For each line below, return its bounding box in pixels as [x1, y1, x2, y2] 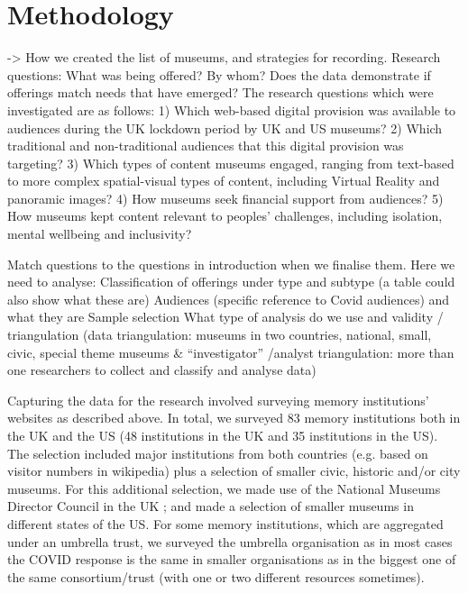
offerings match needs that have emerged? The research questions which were [7, 83, 434, 102]
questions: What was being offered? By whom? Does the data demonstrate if [7, 65, 431, 84]
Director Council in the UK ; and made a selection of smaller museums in [7, 497, 414, 515]
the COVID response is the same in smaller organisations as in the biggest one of [7, 550, 456, 569]
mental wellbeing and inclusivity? [7, 224, 192, 243]
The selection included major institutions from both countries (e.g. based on [7, 443, 428, 462]
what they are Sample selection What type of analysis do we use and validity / [7, 307, 444, 326]
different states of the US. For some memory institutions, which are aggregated [7, 514, 444, 533]
